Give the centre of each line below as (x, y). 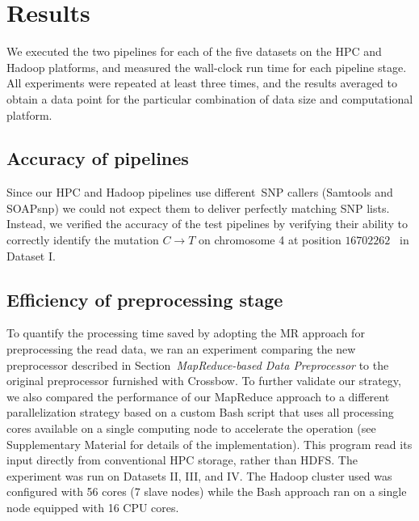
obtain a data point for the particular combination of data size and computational (210, 98)
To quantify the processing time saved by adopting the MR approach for (186, 333)
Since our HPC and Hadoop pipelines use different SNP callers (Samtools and (200, 192)
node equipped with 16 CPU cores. (93, 507)
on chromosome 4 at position (270, 240)
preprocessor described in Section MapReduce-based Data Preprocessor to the (198, 364)
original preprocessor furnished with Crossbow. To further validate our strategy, (204, 381)
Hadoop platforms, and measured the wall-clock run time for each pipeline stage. (207, 67)
